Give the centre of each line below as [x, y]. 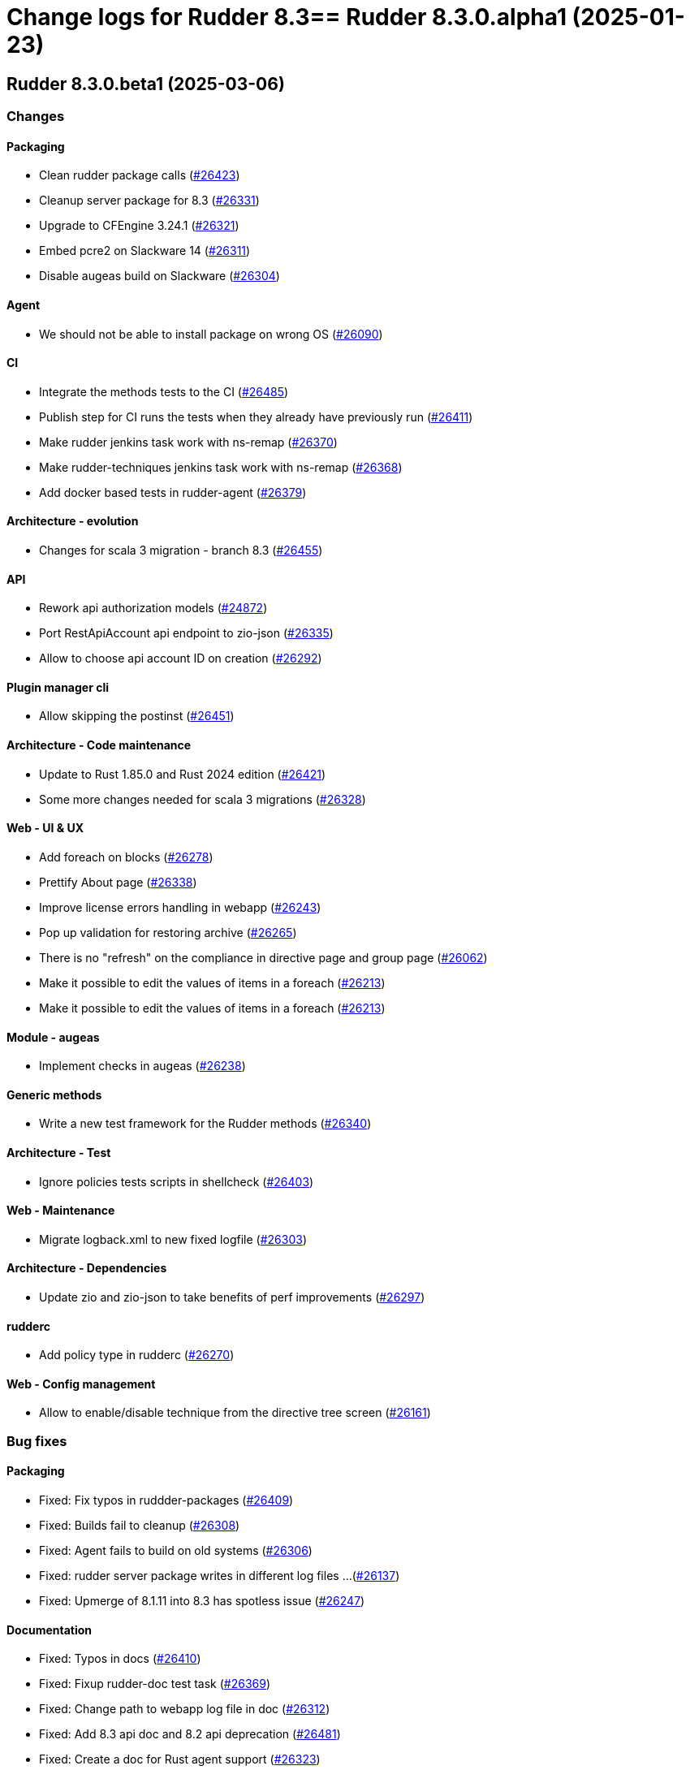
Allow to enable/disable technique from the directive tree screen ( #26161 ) [235, 1413]
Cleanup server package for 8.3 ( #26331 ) [149, 201]
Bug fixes [37, 1441]
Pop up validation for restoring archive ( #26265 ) [168, 932]
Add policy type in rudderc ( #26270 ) [137, 1355]
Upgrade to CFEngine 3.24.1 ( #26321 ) [139, 226]
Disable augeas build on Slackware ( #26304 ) [160, 276]
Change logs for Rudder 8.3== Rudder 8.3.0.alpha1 [287, 17]
